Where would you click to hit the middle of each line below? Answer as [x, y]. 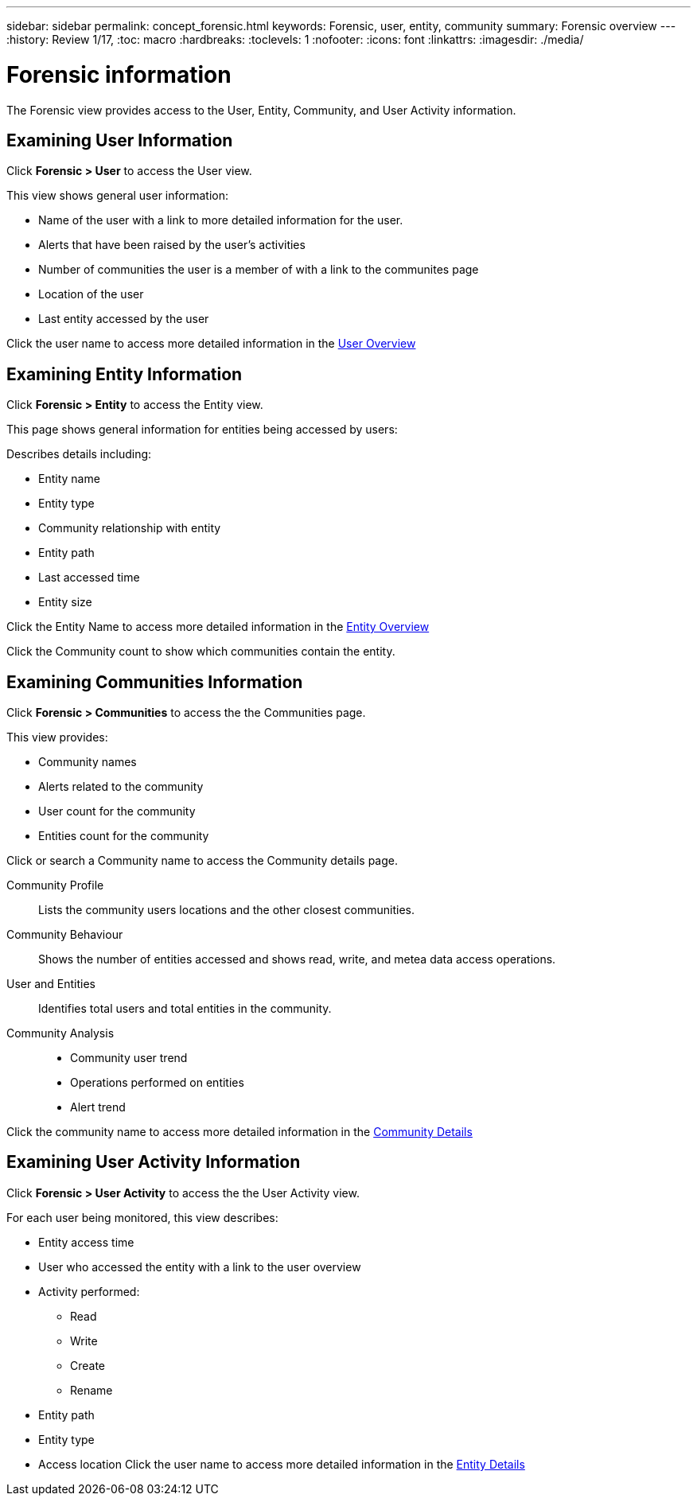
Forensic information [119, 74]
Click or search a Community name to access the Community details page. [202, 861]
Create [88, 1365]
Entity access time [86, 1242]
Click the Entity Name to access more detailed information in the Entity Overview [218, 627]
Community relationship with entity [130, 528]
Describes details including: [79, 454]
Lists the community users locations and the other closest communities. [226, 910]
